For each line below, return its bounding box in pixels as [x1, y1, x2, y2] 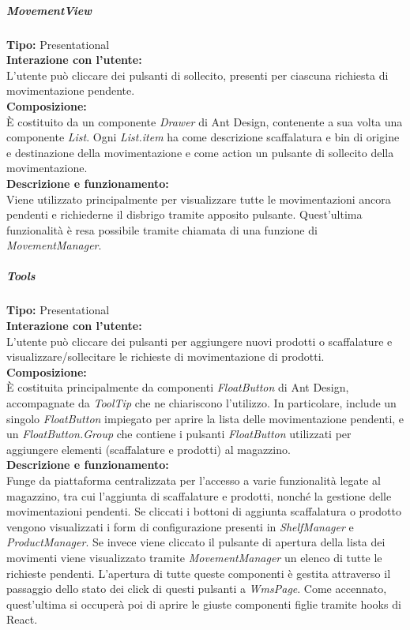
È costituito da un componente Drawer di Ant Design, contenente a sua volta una [6, 113, 403, 129]
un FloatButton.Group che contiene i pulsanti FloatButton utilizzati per [6, 426, 352, 442]
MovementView [6, 2, 92, 18]
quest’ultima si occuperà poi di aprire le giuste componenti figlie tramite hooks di [6, 595, 401, 612]
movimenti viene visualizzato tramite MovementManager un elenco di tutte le [6, 549, 382, 565]
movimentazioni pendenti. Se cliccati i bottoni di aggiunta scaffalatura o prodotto [6, 503, 401, 519]
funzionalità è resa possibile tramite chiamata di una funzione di [6, 221, 318, 238]
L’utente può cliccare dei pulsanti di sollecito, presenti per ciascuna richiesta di [6, 66, 389, 83]
